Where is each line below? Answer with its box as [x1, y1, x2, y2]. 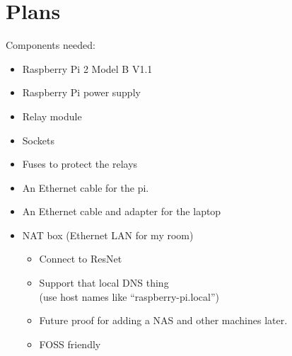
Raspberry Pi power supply [22, 85, 141, 100]
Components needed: [6, 38, 95, 52]
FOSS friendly [39, 336, 101, 351]
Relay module [22, 108, 82, 123]
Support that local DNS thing [39, 275, 169, 290]
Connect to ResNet [39, 251, 122, 266]
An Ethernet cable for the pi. [22, 180, 149, 195]
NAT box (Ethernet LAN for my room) [22, 227, 194, 242]
